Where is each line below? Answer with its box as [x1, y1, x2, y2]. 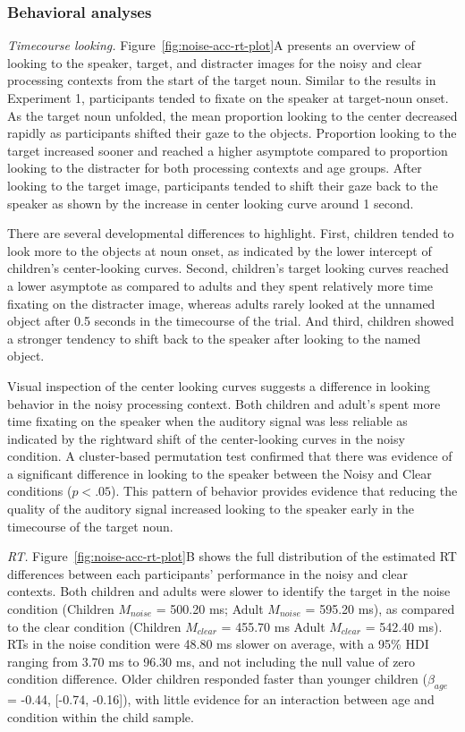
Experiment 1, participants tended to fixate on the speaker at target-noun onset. [7, 89, 449, 106]
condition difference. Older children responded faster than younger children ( [7, 669, 427, 688]
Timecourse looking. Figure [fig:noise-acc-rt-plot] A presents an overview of [7, 36, 415, 55]
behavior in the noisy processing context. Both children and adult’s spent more [7, 394, 441, 413]
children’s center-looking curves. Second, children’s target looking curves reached [7, 259, 449, 277]
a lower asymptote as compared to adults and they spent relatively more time [7, 276, 434, 294]
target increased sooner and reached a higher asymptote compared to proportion [7, 140, 448, 159]
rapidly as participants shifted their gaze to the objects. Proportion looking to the [7, 123, 457, 142]
